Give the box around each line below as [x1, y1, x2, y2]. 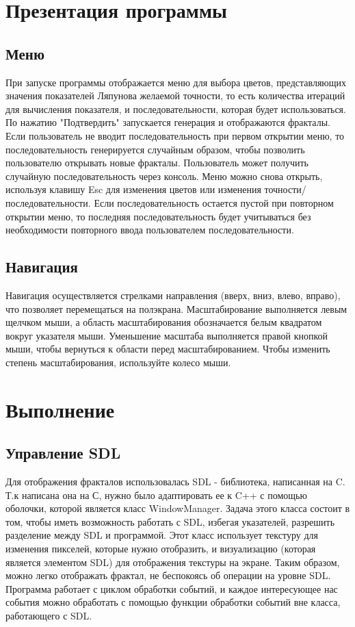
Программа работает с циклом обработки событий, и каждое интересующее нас [5, 581, 338, 596]
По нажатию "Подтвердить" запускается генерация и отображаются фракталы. [5, 115, 330, 129]
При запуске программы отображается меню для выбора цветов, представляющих [5, 75, 347, 89]
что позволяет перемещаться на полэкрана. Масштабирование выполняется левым [5, 301, 347, 316]
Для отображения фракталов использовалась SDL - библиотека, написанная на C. [5, 474, 345, 489]
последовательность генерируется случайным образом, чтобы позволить [5, 142, 305, 156]
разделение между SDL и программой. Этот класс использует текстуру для [5, 528, 318, 542]
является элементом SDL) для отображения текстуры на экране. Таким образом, [5, 554, 340, 569]
